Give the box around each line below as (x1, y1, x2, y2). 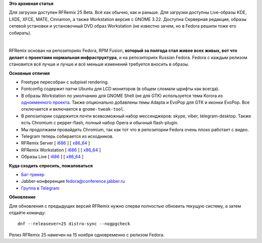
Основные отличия (9, 70, 50, 76)
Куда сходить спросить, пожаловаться (9, 162, 93, 168)
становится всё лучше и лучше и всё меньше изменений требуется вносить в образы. (9, 61, 189, 67)
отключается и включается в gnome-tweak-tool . (21, 106, 125, 112)
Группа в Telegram (21, 185, 60, 191)
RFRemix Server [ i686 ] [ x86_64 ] (21, 140, 90, 146)
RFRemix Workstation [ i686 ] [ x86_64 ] (21, 147, 101, 153)
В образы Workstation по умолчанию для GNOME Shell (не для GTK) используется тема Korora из (21, 93, 223, 98)
